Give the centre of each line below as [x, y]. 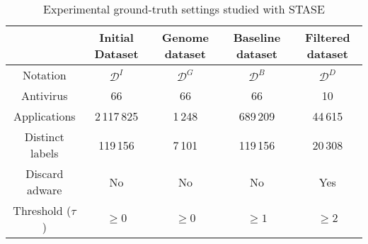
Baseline [257, 37]
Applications [44, 116]
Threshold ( [42, 210]
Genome [185, 37]
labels [44, 153]
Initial [116, 37]
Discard [45, 173]
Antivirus [45, 95]
